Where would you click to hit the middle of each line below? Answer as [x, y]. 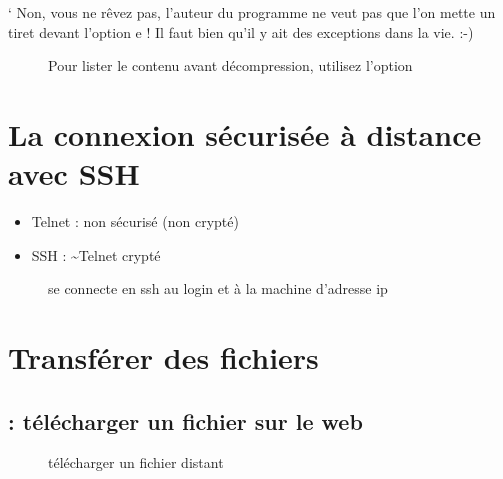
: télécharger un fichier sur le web [185, 420]
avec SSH [74, 173]
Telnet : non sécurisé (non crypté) [135, 221]
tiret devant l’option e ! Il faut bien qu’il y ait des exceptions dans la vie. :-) [241, 31]
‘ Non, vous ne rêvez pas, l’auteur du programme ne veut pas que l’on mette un [252, 12]
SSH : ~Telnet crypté [96, 254]
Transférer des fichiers [163, 357]
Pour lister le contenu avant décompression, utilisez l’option [230, 65]
